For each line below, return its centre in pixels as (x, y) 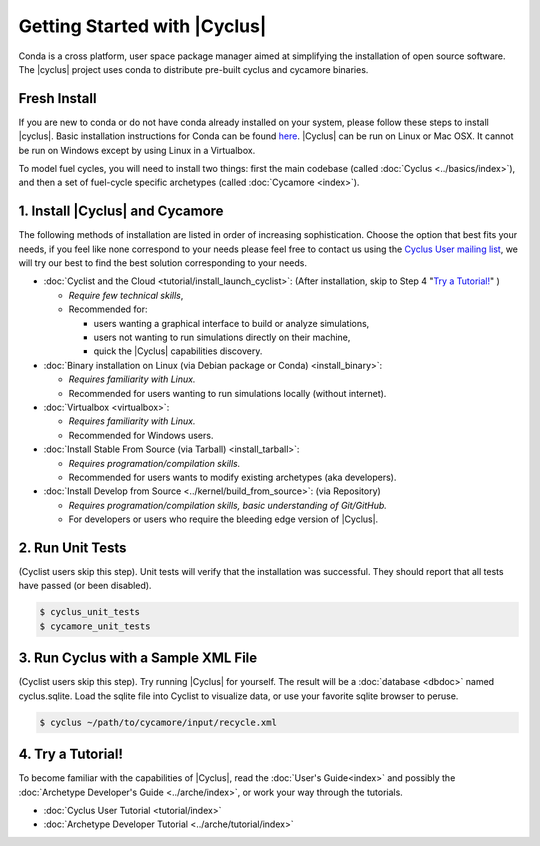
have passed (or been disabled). (85, 586)
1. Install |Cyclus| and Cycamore (121, 211)
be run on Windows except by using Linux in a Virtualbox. (137, 150)
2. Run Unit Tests (72, 547)
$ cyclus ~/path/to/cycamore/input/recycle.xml (158, 722)
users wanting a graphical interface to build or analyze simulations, (231, 323)
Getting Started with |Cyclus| (142, 26)
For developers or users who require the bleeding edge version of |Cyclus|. (223, 519)
